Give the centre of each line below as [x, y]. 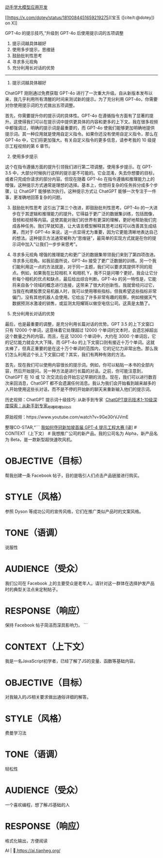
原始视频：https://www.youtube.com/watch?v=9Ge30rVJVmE [67, 417]
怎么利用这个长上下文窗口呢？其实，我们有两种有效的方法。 [69, 354]
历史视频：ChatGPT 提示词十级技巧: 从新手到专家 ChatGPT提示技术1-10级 [79, 400]
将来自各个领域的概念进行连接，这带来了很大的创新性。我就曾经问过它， [84, 285]
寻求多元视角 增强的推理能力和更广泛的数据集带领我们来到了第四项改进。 [85, 254]
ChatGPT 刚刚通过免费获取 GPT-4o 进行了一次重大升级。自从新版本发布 [77, 93]
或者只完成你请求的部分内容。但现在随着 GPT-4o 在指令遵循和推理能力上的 [80, 179]
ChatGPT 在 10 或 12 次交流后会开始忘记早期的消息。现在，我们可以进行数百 [81, 377]
